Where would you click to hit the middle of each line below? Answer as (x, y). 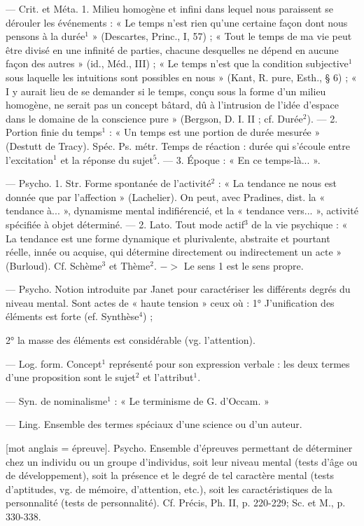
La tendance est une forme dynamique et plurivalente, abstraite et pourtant (168, 238)
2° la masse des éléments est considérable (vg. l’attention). (131, 340)
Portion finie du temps (54, 132)
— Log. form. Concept (54, 363)
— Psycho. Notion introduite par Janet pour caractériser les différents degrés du (178, 289)
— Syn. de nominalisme (57, 400)
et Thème (129, 265)
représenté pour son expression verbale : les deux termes (229, 363)
